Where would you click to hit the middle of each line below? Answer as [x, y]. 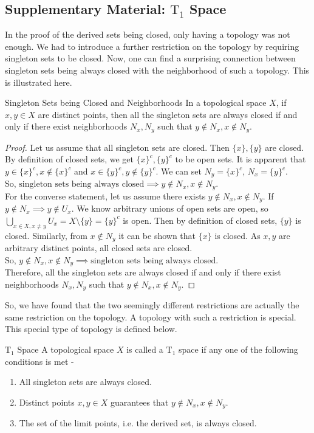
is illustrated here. [39, 82]
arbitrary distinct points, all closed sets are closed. [99, 248]
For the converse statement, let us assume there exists [105, 196]
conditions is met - [39, 361]
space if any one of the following [238, 349]
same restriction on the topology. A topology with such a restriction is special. [151, 317]
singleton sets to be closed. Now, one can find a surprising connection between [150, 58]
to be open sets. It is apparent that [241, 159]
